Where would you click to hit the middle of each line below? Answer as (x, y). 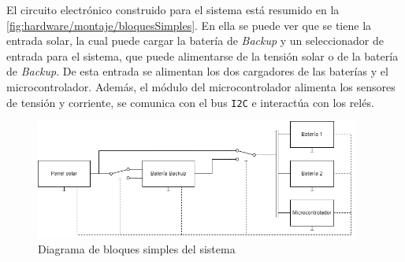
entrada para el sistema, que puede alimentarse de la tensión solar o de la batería (202, 55)
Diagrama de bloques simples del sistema (137, 249)
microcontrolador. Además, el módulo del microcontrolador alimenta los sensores (201, 86)
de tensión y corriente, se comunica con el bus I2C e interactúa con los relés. (190, 102)
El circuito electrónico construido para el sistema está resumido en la (173, 9)
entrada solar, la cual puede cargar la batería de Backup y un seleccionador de (195, 41)
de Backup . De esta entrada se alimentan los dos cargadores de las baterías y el (197, 71)
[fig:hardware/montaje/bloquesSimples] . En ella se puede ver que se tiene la (189, 25)
